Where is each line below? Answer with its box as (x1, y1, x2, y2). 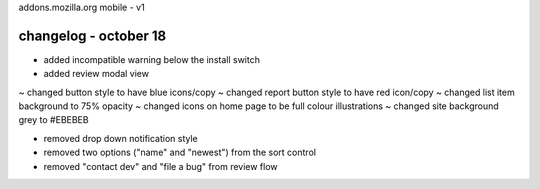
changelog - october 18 (18, 27, 167, 44)
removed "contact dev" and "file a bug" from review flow (43, 160, 279, 172)
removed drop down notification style (43, 132, 199, 144)
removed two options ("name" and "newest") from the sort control (43, 146, 317, 159)
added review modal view (43, 68, 150, 80)
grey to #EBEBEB (18, 114, 89, 126)
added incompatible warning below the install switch (43, 53, 260, 65)
